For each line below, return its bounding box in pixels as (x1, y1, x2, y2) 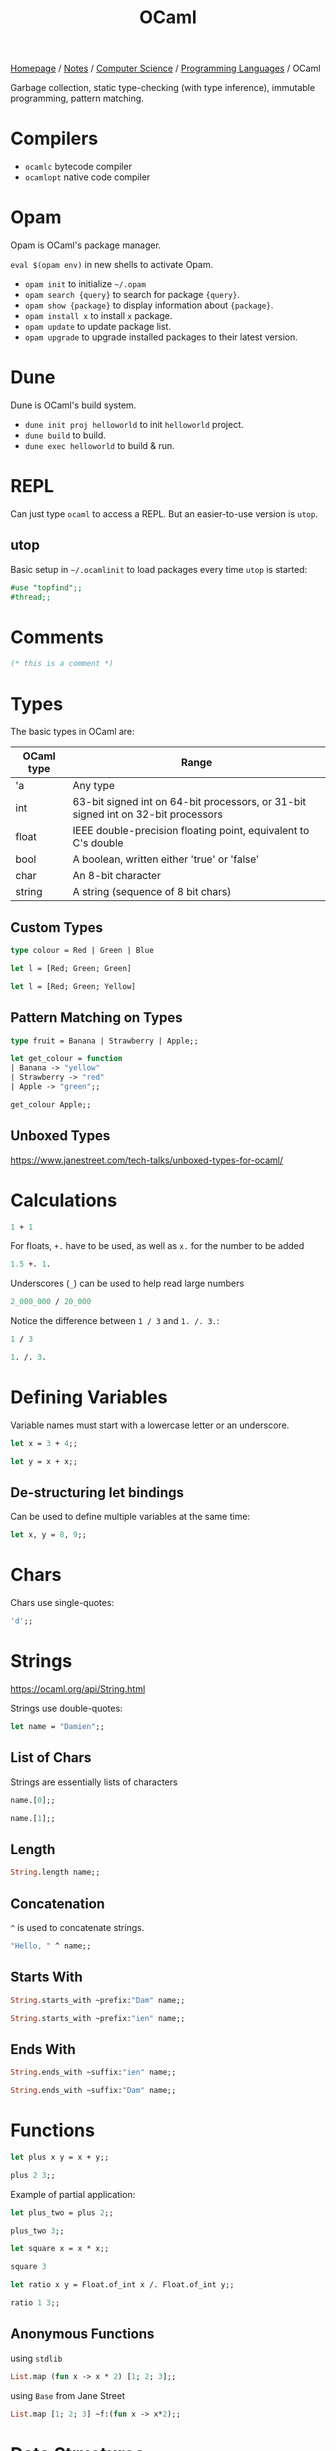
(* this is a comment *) (10, 659, 114, 669)
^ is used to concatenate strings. (10, 1921, 145, 1933)
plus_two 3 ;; (10, 2226, 65, 2236)
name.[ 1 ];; (10, 1813, 56, 1823)
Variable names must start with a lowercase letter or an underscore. (10, 1419, 290, 1431)
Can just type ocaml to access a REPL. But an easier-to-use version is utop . (10, 507, 318, 520)
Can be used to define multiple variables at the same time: (10, 1511, 251, 1523)
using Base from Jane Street (10, 2389, 125, 2401)
